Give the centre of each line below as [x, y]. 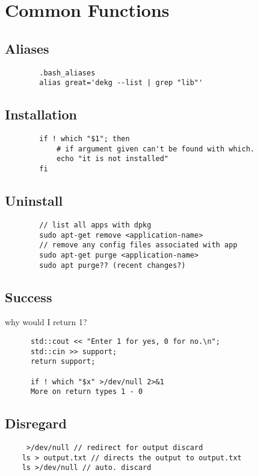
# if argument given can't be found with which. [155, 149]
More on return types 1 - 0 [87, 392]
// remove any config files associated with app [138, 245]
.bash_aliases [67, 73]
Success [29, 297]
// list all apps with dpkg [95, 225]
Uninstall [34, 201]
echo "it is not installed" [112, 159]
